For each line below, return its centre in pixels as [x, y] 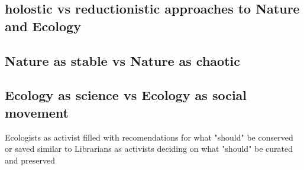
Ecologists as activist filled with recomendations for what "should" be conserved [149, 137]
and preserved [30, 160]
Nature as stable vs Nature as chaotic [122, 60]
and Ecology [43, 26]
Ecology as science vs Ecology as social [126, 95]
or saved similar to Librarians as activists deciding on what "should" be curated [149, 149]
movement [37, 112]
